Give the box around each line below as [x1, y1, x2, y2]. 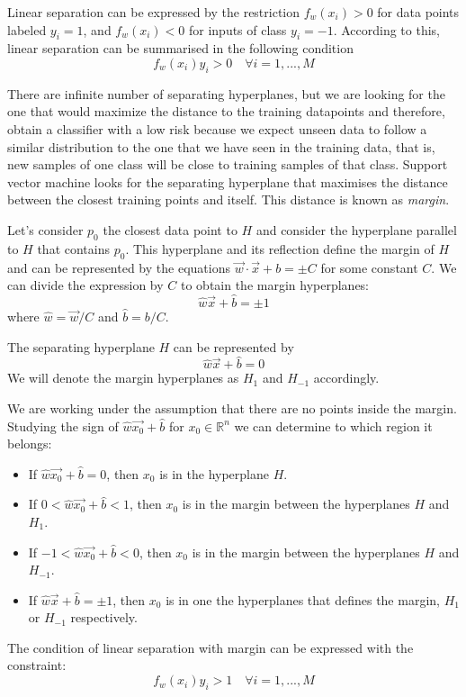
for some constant [320, 258, 418, 276]
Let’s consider [7, 220, 84, 239]
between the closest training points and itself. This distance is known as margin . [7, 190, 450, 209]
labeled [7, 20, 47, 39]
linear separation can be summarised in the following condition [7, 39, 354, 58]
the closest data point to [103, 220, 237, 239]
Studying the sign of [7, 416, 119, 435]
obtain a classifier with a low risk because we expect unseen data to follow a [7, 119, 427, 138]
